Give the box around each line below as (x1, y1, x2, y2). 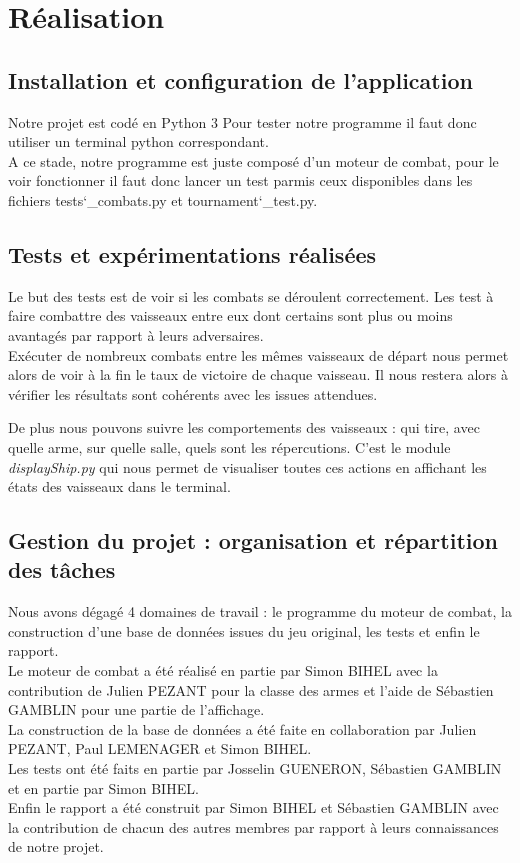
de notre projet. (8, 836, 104, 857)
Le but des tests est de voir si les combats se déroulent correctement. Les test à (8, 285, 494, 306)
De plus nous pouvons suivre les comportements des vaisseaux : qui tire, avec (8, 417, 480, 438)
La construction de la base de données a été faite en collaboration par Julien (8, 718, 477, 739)
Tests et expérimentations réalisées (8, 238, 377, 269)
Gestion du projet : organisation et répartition (8, 525, 498, 556)
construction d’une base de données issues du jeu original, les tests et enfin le (8, 620, 480, 641)
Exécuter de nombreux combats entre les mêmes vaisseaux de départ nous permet (8, 344, 509, 365)
